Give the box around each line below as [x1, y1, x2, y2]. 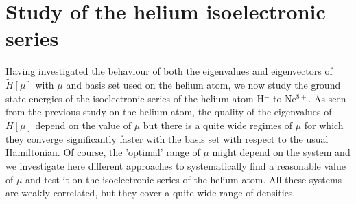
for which [304, 118, 344, 133]
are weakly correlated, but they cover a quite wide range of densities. [5, 185, 296, 200]
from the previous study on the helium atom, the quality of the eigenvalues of [5, 104, 332, 119]
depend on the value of [35, 118, 132, 133]
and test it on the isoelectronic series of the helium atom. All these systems [25, 172, 342, 186]
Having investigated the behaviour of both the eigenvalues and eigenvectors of [5, 64, 333, 78]
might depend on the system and [212, 145, 351, 159]
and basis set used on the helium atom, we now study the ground [66, 78, 341, 92]
